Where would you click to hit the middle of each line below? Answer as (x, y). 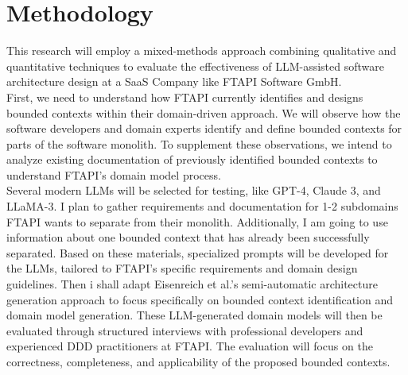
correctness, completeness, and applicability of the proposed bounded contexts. (198, 361)
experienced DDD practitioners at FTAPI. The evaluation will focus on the (190, 346)
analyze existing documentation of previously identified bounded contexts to (192, 159)
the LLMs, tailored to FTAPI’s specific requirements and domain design (182, 268)
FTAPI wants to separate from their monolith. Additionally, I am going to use (197, 221)
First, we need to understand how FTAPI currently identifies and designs (185, 97)
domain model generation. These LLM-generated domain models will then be (194, 315)
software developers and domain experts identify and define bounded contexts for (204, 128)
